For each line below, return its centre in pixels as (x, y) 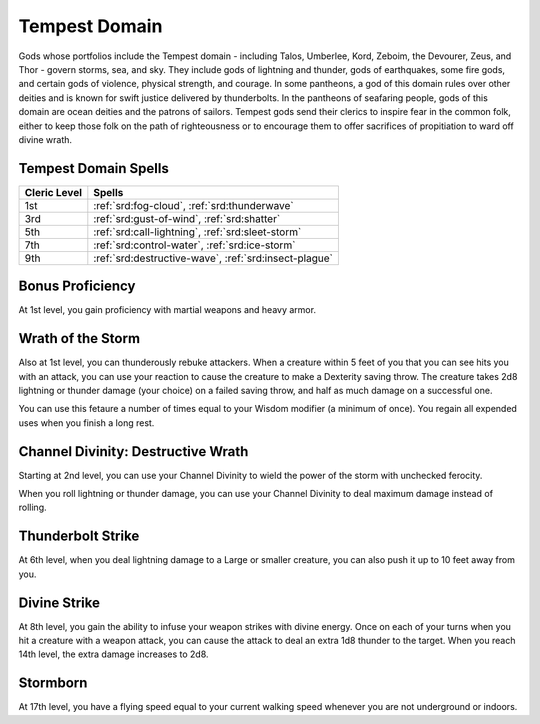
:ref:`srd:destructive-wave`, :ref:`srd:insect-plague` (213, 258)
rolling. (32, 507)
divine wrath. (45, 139)
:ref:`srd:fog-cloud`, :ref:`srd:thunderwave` (193, 205)
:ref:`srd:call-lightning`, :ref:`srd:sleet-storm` (197, 232)
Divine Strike (59, 602)
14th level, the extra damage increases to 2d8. (113, 654)
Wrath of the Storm (79, 338)
